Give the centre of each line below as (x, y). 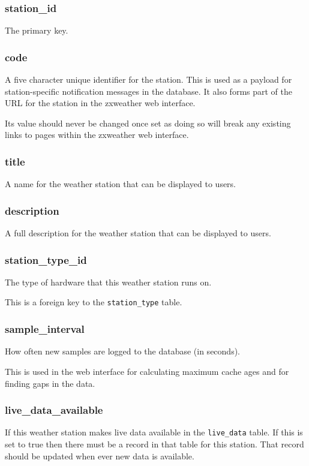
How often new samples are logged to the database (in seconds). (122, 351)
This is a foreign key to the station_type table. (94, 302)
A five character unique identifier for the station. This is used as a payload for (148, 79)
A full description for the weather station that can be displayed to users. (138, 233)
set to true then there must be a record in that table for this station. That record (154, 444)
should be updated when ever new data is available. (100, 456)
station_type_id (46, 259)
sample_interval (45, 329)
